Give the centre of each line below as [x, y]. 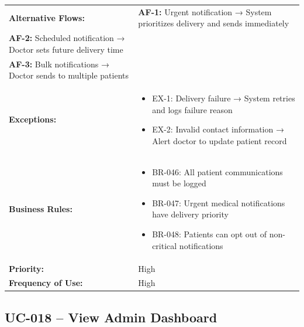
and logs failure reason [192, 109]
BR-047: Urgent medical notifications [219, 202]
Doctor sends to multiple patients [69, 75]
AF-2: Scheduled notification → [67, 38]
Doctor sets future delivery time [66, 49]
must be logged [179, 183]
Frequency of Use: [46, 283]
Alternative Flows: [47, 17]
